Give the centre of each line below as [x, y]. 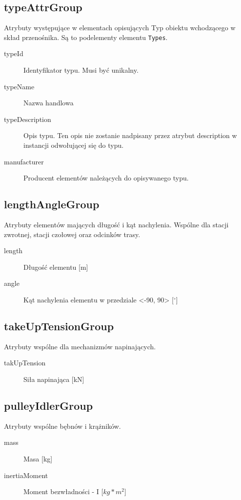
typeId [14, 53]
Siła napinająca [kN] [54, 379]
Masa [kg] [38, 458]
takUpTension [25, 363]
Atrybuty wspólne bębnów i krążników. [62, 426]
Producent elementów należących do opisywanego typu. [106, 178]
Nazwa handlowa [49, 103]
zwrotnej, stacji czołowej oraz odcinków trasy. [72, 234]
